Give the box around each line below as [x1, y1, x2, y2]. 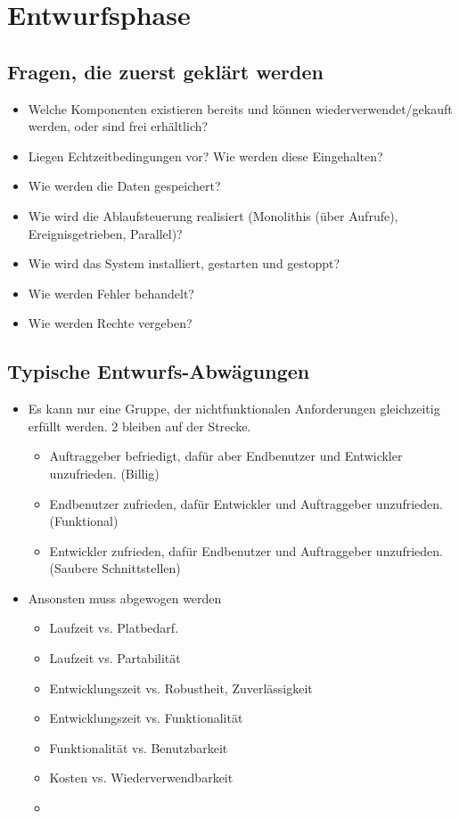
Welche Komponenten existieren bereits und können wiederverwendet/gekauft [28, 99, 453, 118]
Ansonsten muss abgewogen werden [28, 588, 222, 607]
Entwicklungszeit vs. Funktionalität [49, 708, 243, 727]
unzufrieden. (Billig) [49, 463, 160, 482]
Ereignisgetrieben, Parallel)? [28, 224, 183, 242]
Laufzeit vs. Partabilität [49, 649, 181, 667]
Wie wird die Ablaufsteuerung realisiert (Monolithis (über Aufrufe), [28, 206, 398, 225]
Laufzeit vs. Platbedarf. [49, 618, 179, 637]
